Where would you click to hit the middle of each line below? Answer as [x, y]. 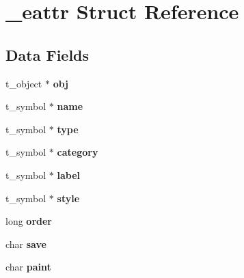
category [78, 152]
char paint [28, 267]
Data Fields [48, 54]
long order [29, 221]
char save [26, 244]
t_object [24, 83]
